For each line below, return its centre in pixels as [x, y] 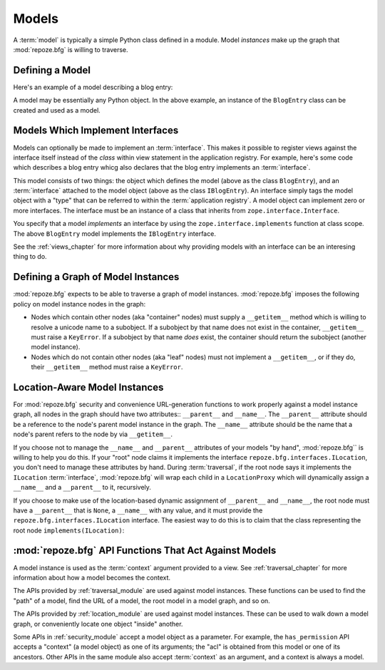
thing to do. [30, 257]
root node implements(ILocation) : [69, 530]
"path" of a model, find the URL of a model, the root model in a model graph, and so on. [142, 601]
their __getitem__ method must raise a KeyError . [107, 367]
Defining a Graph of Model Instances [96, 277]
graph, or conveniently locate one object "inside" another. [98, 624]
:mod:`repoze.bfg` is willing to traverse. [71, 49]
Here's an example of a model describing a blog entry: [93, 87]
